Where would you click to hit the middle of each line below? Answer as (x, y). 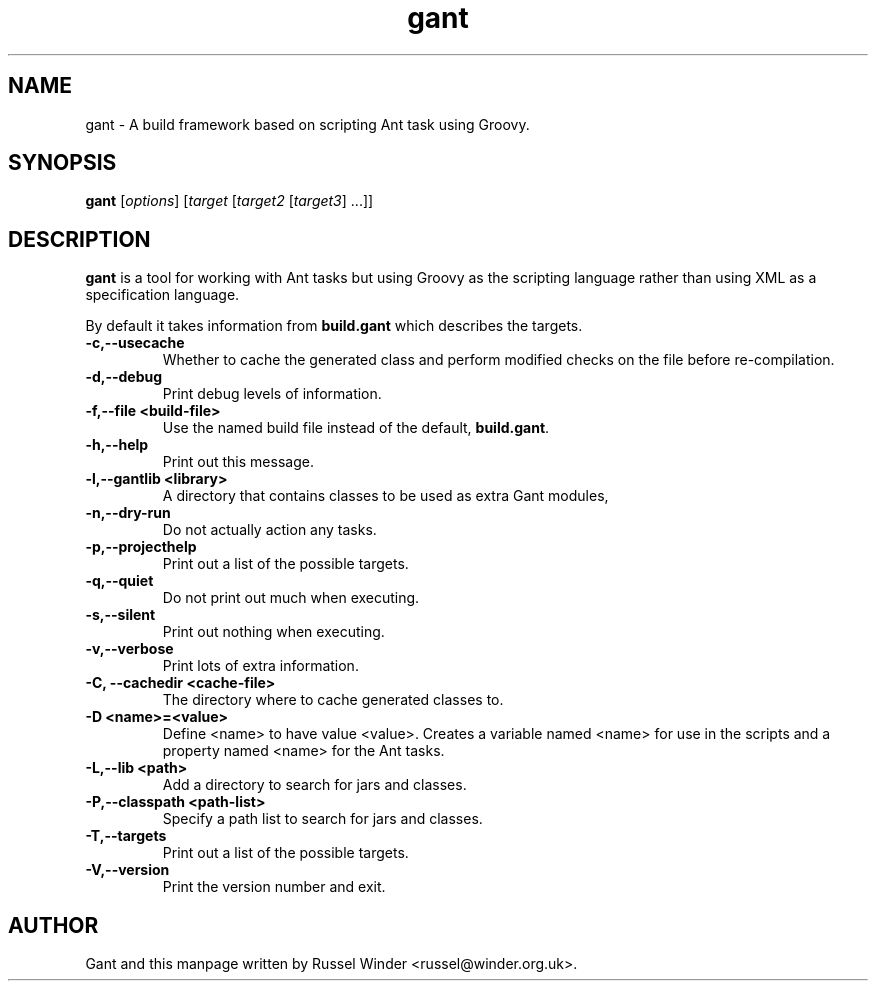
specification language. (162, 295)
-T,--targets (126, 836)
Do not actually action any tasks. (269, 530)
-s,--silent (120, 615)
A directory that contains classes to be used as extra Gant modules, (385, 496)
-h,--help (117, 445)
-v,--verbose (129, 649)
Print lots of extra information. (260, 666)
